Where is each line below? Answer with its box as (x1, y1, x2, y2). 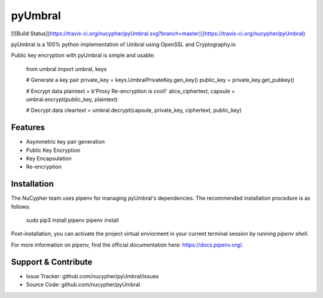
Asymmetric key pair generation (26, 138, 105, 145)
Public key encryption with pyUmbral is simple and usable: (11, 51, 156, 59)
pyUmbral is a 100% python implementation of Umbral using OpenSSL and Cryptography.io (11, 41, 236, 48)
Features (11, 123, 45, 133)
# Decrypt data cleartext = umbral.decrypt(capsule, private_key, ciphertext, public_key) (26, 107, 242, 114)
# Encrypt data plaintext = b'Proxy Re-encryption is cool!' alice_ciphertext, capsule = (26, 87, 236, 95)
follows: (11, 203, 31, 210)
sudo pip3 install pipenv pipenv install (26, 217, 119, 224)
